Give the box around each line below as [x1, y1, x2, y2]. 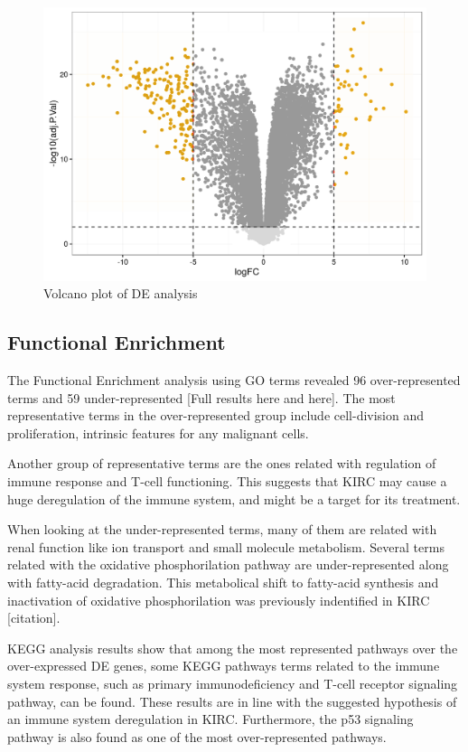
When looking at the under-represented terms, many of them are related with [7, 520, 437, 539]
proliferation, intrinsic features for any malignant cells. [7, 423, 309, 442]
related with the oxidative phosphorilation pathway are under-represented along [7, 555, 449, 574]
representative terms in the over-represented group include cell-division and [7, 406, 425, 425]
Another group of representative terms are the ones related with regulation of [7, 454, 436, 473]
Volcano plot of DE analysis [43, 284, 198, 303]
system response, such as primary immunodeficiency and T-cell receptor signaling [7, 673, 458, 692]
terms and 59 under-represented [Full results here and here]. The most [7, 388, 396, 407]
